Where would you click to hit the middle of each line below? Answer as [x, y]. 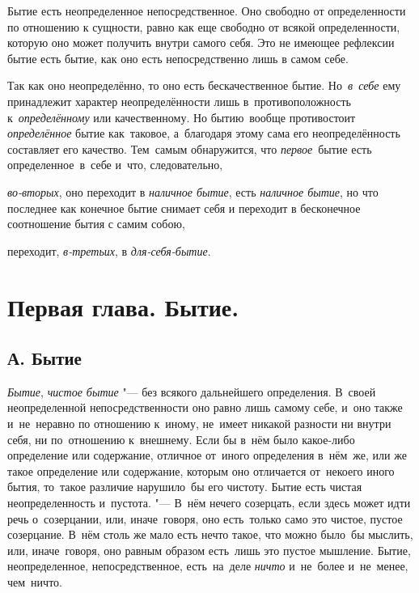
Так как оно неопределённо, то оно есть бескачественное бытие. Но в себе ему [204, 85]
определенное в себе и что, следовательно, [115, 165]
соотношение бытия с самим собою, [96, 224]
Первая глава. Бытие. [123, 306]
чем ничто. [35, 582]
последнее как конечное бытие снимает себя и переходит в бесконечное [184, 208]
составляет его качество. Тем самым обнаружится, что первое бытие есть [190, 148]
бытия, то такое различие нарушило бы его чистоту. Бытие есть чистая [185, 487]
